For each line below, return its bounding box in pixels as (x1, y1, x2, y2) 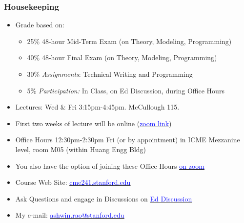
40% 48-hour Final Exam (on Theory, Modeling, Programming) (27, 52, 217, 63)
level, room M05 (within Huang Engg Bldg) (15, 144, 146, 154)
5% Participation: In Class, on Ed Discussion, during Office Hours (27, 85, 224, 95)
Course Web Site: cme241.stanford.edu (15, 177, 131, 187)
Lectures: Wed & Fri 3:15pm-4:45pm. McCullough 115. (15, 102, 180, 112)
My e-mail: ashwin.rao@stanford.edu (15, 210, 124, 220)
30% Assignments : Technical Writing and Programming (27, 69, 193, 79)
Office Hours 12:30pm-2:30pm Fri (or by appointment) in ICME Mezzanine (15, 134, 240, 145)
